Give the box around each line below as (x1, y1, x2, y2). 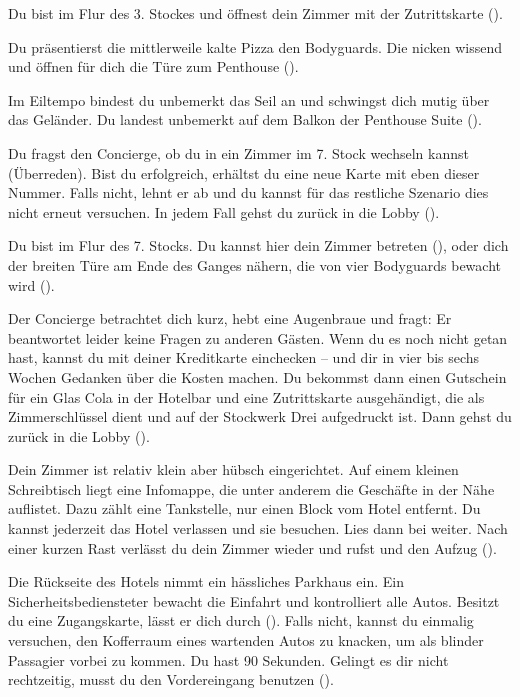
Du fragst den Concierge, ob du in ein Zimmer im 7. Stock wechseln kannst (8, 142, 469, 163)
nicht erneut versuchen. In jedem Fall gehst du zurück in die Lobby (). (8, 201, 440, 222)
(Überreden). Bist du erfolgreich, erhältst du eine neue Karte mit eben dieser (8, 162, 480, 183)
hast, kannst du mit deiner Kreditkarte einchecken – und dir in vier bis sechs (8, 347, 480, 368)
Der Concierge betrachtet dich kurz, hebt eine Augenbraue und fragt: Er (8, 308, 452, 329)
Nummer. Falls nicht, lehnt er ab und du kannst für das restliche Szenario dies (8, 182, 489, 203)
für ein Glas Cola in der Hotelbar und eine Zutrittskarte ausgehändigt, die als (8, 386, 485, 407)
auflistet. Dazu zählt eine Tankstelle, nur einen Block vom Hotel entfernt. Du (8, 498, 481, 519)
